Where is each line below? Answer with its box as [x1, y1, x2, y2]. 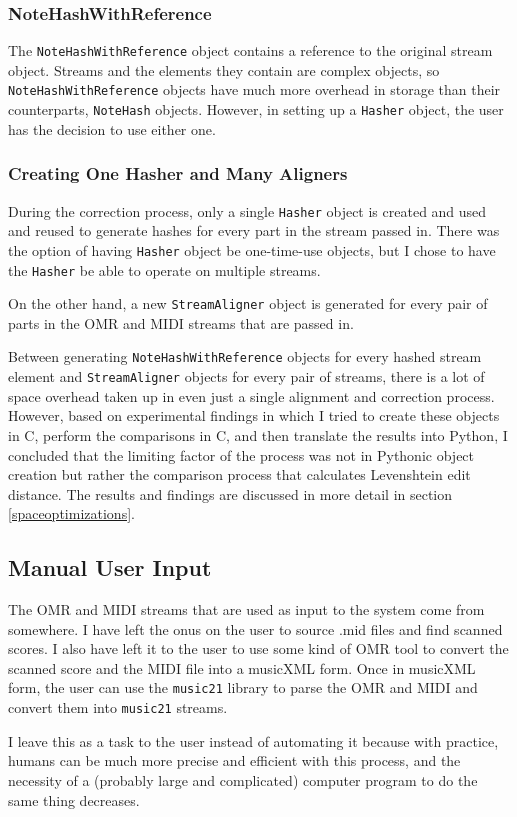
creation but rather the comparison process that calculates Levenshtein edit [8, 464, 471, 485]
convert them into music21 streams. [8, 697, 228, 718]
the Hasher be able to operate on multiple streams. [8, 259, 321, 280]
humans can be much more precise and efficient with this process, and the [8, 750, 461, 771]
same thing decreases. [8, 789, 140, 810]
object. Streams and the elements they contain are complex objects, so [8, 59, 440, 80]
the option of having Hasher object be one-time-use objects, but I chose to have [8, 239, 496, 260]
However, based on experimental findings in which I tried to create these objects [8, 405, 500, 426]
